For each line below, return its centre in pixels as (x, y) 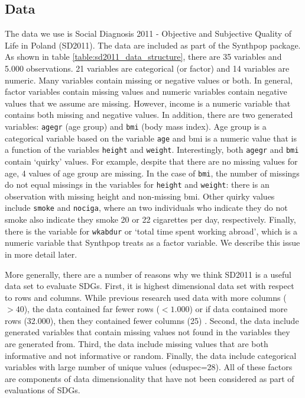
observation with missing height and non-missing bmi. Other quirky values (140, 196)
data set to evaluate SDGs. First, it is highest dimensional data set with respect (150, 286)
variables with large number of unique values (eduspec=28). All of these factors (149, 367)
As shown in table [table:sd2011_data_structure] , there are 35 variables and (143, 57)
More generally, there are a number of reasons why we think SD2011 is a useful (148, 274)
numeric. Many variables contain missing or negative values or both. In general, (149, 80)
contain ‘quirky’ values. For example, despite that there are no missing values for (151, 161)
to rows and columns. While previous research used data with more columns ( (146, 297)
